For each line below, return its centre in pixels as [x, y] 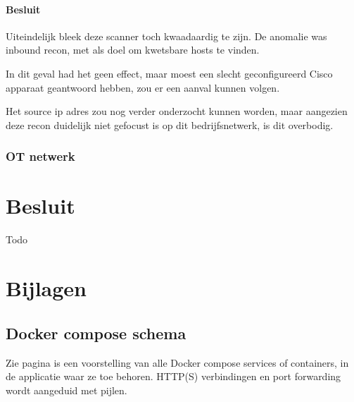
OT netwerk [40, 156]
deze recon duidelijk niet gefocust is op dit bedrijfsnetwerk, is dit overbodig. [170, 124]
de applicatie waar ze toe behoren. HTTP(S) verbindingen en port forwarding [173, 376]
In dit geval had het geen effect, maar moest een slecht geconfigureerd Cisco [169, 73]
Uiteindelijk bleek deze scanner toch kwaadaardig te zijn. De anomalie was [166, 36]
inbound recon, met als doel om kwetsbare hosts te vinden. [133, 50]
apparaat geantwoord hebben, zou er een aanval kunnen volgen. [143, 87]
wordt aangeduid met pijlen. [67, 390]
